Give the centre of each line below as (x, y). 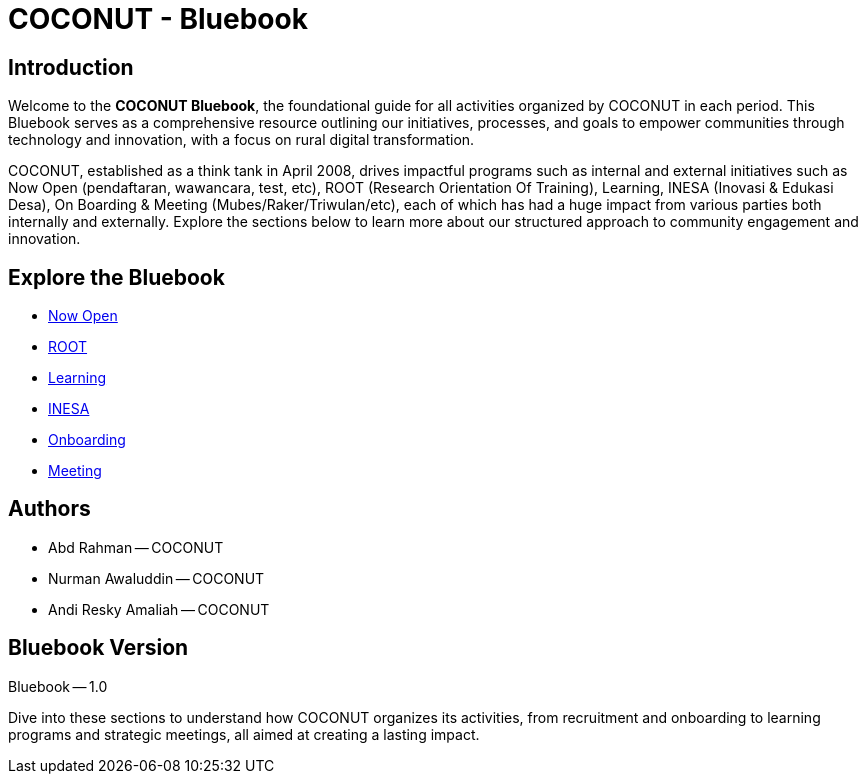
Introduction (71, 67)
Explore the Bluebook (116, 277)
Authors (49, 509)
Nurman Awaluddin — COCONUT (156, 578)
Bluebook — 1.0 (58, 686)
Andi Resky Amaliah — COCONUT (159, 609)
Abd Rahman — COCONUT (136, 547)
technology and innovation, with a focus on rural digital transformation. (241, 140)
